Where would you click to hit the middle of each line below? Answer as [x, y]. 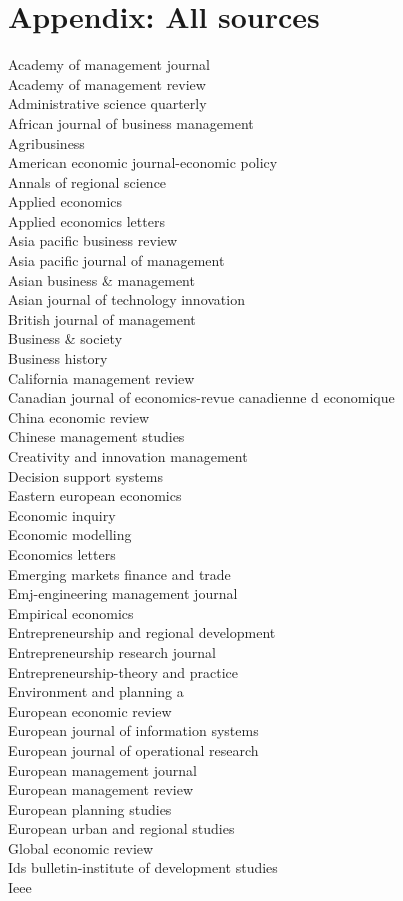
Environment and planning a [96, 691]
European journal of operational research [133, 749]
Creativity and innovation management [128, 456]
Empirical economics [71, 612]
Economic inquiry [62, 514]
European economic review [90, 710]
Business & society [65, 338]
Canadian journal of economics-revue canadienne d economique [201, 397]
